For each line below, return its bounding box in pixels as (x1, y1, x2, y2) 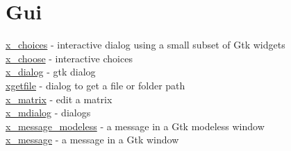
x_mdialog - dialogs (6, 105, 91, 120)
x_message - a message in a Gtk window (6, 132, 179, 147)
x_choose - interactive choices (6, 51, 133, 65)
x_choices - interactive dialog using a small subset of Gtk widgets (6, 37, 285, 52)
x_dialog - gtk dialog (6, 64, 96, 79)
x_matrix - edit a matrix (6, 91, 113, 106)
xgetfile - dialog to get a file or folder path (6, 78, 185, 92)
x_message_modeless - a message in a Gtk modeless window (6, 118, 265, 133)
